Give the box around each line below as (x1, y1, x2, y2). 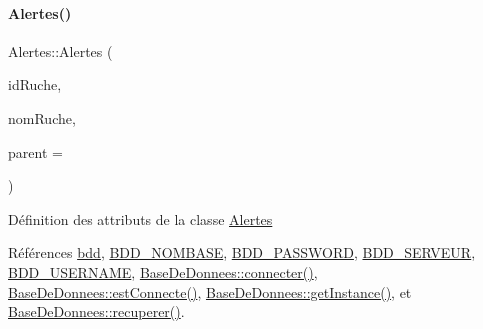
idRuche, (8, 74, 62, 95)
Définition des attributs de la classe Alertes (8, 208, 273, 229)
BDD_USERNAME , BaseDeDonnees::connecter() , (8, 261, 318, 282)
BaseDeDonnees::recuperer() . (8, 301, 185, 322)
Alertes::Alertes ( (8, 40, 113, 61)
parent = (8, 141, 63, 162)
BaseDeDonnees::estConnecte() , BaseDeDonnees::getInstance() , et (8, 281, 412, 302)
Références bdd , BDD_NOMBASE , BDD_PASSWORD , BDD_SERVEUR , (8, 242, 476, 263)
